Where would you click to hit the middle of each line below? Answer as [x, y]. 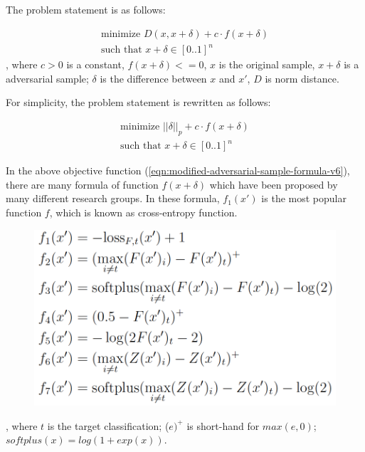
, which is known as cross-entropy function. [143, 212]
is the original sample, [267, 64]
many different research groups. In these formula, [113, 198]
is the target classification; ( [108, 425]
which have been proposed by [274, 184]
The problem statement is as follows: [86, 9]
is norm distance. [302, 78]
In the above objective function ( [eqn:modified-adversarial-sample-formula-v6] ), [178, 170]
